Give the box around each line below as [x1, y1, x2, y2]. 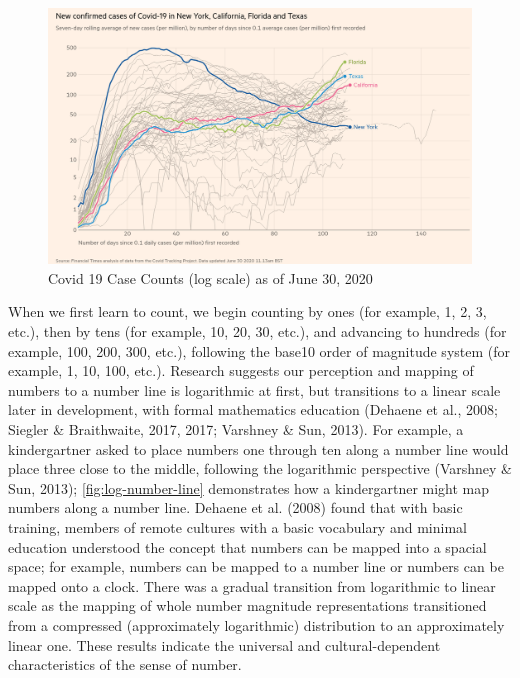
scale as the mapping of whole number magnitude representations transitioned [8, 595, 487, 616]
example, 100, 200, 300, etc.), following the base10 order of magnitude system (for [8, 340, 510, 361]
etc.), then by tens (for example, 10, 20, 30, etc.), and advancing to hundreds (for [8, 321, 507, 342]
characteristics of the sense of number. [8, 654, 242, 675]
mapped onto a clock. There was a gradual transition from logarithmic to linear [8, 575, 496, 596]
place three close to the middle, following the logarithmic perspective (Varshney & [8, 458, 512, 479]
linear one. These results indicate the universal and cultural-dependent [8, 634, 441, 655]
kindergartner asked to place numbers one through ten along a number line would [8, 438, 509, 459]
